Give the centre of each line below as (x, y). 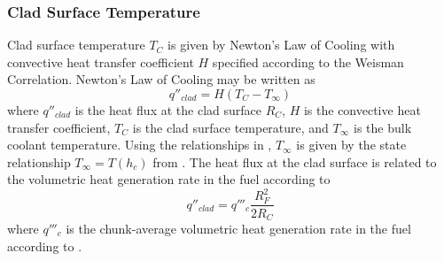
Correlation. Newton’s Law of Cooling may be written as (161, 79)
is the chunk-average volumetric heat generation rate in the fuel (238, 228)
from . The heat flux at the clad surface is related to (295, 161)
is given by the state (351, 145)
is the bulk (382, 127)
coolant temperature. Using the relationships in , (140, 145)
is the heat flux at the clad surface (168, 110)
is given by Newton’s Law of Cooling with (281, 45)
